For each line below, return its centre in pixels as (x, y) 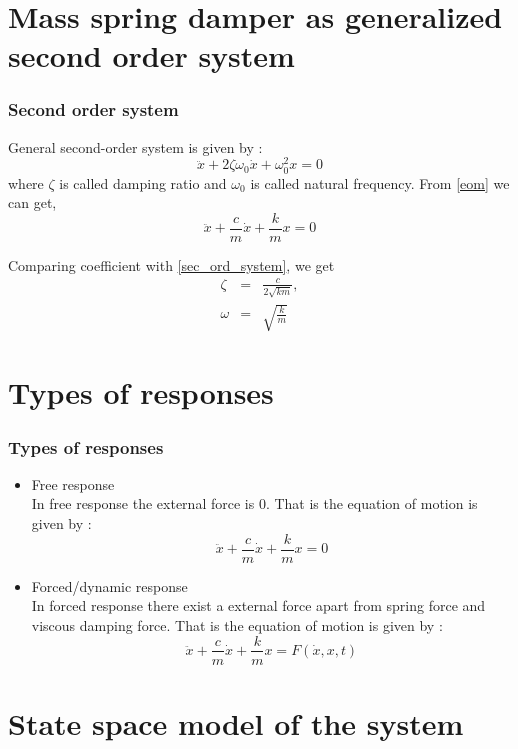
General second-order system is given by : (135, 146)
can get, (32, 202)
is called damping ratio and (143, 182)
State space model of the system (236, 722)
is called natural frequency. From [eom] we (380, 182)
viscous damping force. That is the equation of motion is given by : (237, 624)
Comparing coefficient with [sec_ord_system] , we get (171, 264)
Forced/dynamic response (109, 585)
